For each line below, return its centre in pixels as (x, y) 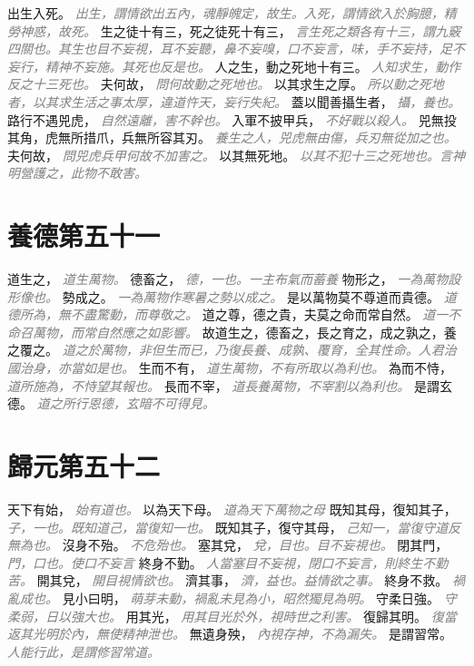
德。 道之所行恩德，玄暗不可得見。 (111, 403)
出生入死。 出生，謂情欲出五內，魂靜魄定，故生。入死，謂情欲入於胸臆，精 (232, 13)
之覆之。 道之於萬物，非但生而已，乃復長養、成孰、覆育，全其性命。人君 (226, 350)
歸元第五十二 (84, 465)
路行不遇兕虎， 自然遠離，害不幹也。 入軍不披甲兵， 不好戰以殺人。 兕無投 (232, 119)
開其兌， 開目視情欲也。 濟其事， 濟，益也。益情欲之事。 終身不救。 (242, 580)
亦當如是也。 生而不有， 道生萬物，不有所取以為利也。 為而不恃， (255, 368)
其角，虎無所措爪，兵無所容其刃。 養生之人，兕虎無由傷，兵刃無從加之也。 (232, 137)
